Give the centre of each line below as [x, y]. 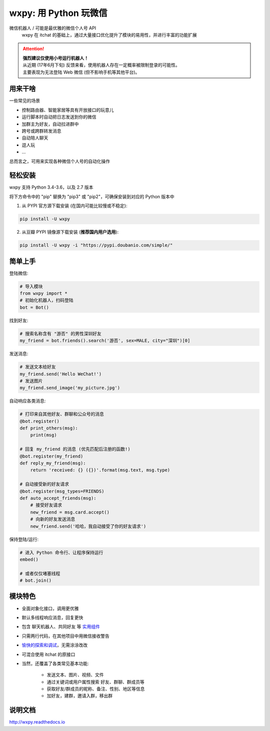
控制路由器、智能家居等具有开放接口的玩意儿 [68, 110]
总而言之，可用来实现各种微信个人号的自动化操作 [59, 161]
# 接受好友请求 [46, 505]
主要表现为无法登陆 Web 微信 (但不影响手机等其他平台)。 [81, 72]
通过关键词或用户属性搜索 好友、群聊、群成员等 [95, 682]
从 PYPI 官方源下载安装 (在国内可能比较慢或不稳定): [74, 206]
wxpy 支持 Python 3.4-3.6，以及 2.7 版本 [51, 187]
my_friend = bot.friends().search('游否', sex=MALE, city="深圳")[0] [105, 341]
